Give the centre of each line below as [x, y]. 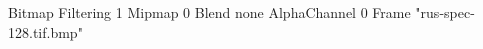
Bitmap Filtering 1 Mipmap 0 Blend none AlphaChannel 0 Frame [209, 12]
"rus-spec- [445, 12]
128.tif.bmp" [45, 31]
